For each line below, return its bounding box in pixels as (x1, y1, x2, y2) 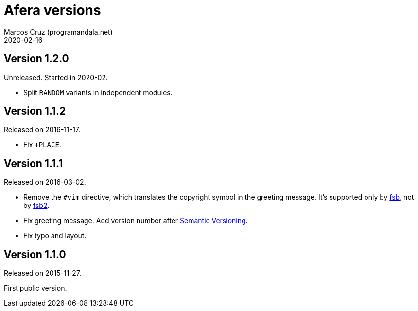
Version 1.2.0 (4, 52, 69, 65)
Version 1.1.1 (4, 157, 63, 170)
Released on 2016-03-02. (4, 178, 86, 187)
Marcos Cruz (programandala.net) (4, 27, 113, 36)
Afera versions (4, 2, 101, 18)
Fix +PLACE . (23, 140, 61, 149)
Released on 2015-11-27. (4, 269, 82, 277)
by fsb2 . (23, 201, 50, 210)
